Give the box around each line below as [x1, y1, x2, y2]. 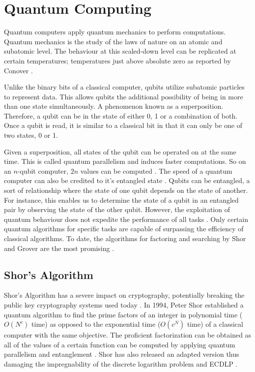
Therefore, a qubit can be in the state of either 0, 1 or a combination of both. [4, 110, 238, 121]
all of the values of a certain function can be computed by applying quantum [4, 339, 235, 349]
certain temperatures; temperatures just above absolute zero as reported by [4, 55, 231, 65]
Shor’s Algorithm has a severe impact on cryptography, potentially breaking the [4, 290, 245, 300]
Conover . [4, 65, 33, 75]
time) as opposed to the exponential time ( [31, 319, 161, 329]
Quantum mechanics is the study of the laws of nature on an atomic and [4, 36, 223, 46]
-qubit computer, [17, 165, 68, 176]
